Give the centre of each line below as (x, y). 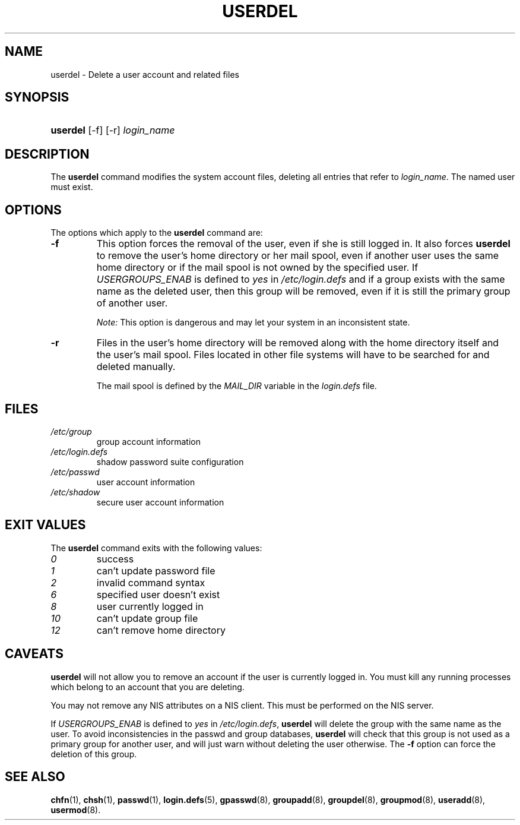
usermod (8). (76, 810)
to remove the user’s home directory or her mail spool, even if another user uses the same (298, 256)
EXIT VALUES (45, 525)
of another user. (132, 303)
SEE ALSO (35, 777)
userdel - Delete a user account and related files (145, 74)
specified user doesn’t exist (158, 594)
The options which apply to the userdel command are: (157, 233)
